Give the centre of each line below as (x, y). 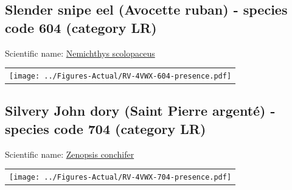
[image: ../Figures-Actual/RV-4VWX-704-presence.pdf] (120, 178)
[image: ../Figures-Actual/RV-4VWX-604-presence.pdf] (120, 76)
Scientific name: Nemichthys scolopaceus (80, 53)
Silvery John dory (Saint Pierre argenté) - (140, 111)
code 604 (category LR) (81, 27)
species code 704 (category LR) (106, 128)
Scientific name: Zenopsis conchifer (70, 154)
